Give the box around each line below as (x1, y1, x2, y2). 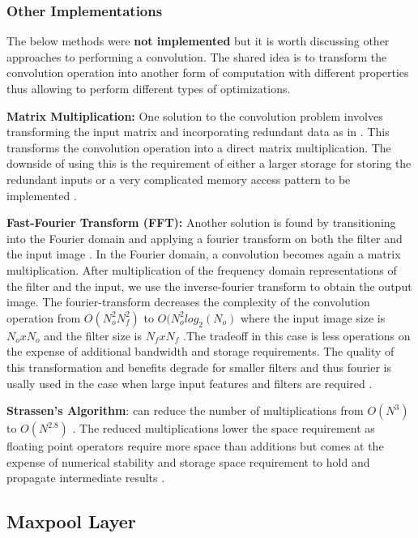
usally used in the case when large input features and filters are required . (6, 374, 373, 391)
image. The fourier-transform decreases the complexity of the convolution (6, 293, 370, 310)
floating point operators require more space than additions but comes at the (6, 438, 384, 455)
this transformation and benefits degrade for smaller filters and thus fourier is (6, 358, 391, 375)
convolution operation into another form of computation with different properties (6, 64, 409, 81)
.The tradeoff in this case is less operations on (183, 327, 411, 344)
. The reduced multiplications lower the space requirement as (72, 420, 375, 437)
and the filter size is (44, 327, 143, 344)
